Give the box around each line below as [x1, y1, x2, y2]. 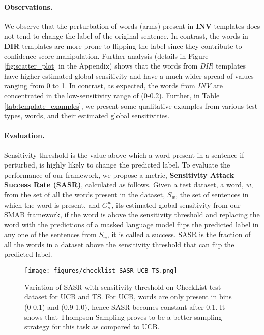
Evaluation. [4, 130, 45, 141]
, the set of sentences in [175, 189, 249, 199]
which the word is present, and [4, 199, 100, 210]
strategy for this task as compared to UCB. [24, 321, 160, 332]
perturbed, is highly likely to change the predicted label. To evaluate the [4, 159, 230, 170]
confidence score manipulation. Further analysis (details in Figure [4, 50, 209, 61]
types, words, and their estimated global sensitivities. [4, 110, 170, 121]
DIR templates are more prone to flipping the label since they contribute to [4, 40, 242, 51]
